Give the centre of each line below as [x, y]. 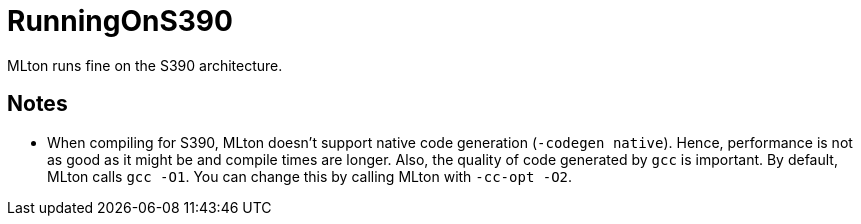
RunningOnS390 [120, 21]
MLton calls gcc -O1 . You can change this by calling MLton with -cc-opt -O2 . [310, 176]
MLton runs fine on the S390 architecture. [145, 65]
